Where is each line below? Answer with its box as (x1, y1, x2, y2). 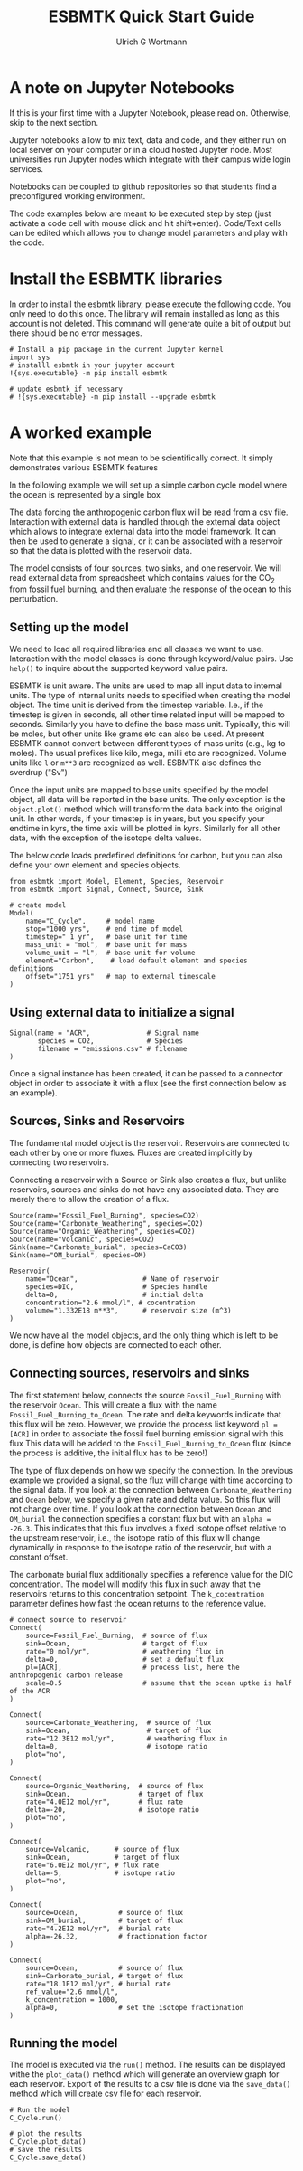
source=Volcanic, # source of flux (25, 1844, 179, 1853)
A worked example (9, 422, 152, 442)
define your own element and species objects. (9, 859, 181, 870)
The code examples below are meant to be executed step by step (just (9, 208, 271, 219)
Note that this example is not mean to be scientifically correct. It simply (9, 452, 273, 463)
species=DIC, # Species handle (25, 1282, 207, 1291)
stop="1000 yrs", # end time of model (25, 924, 183, 934)
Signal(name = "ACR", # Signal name (9, 1029, 200, 1038)
